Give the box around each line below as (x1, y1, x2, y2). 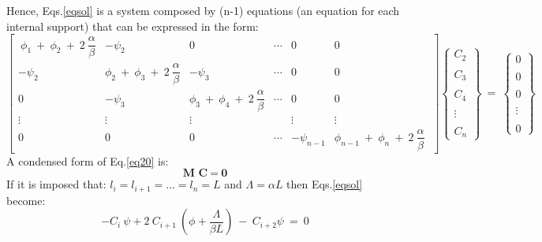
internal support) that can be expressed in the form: (6, 17, 259, 34)
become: (6, 192, 46, 208)
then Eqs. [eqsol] (286, 176, 363, 192)
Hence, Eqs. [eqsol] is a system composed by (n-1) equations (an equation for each (6, 2, 400, 18)
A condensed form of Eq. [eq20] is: (6, 152, 169, 169)
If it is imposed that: (6, 176, 107, 192)
